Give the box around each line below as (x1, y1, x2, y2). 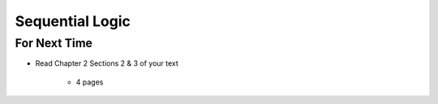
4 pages (75, 77, 104, 87)
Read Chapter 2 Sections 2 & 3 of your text (35, 58, 178, 68)
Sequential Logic (15, 12, 131, 30)
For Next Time (15, 36, 93, 50)
